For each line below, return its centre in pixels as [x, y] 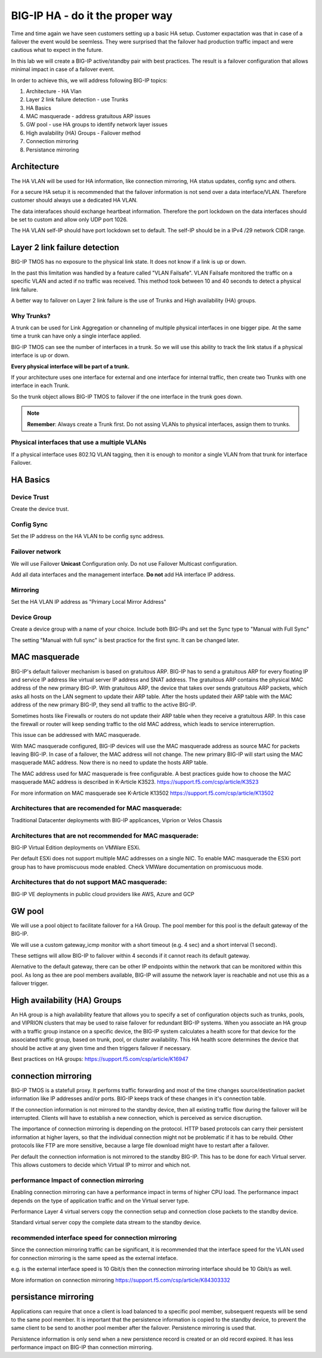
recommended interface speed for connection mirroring [94, 1238]
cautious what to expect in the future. [57, 50]
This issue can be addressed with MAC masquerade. [76, 735]
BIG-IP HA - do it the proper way [92, 16]
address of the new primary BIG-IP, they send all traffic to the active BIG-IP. [104, 705]
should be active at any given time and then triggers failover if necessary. [101, 1048]
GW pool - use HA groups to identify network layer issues [97, 125]
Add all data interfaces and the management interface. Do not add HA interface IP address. [123, 574]
